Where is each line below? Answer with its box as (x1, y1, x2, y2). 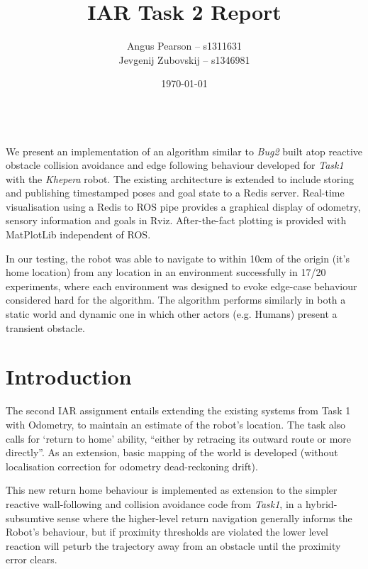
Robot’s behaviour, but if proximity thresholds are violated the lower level (6, 524, 328, 539)
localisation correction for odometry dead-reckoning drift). (6, 458, 258, 473)
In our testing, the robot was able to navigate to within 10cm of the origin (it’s (6, 250, 350, 265)
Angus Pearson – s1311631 (126, 38, 242, 53)
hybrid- (305, 496, 338, 511)
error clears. (6, 552, 57, 567)
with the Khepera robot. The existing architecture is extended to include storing (6, 171, 354, 186)
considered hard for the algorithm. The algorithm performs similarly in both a (6, 292, 346, 307)
